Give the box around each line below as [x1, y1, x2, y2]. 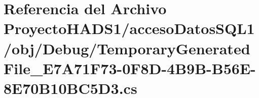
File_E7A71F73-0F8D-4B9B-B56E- [4, 57, 256, 78]
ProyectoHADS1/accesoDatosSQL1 [4, 18, 255, 39]
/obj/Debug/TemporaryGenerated [4, 38, 250, 58]
